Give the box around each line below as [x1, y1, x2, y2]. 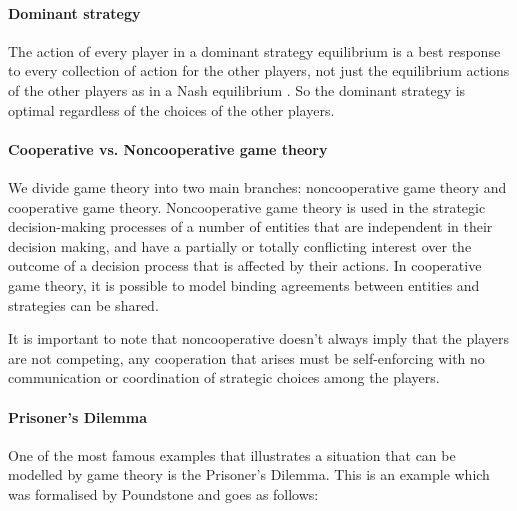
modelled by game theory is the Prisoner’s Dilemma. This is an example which [8, 464, 490, 485]
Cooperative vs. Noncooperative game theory [8, 138, 328, 159]
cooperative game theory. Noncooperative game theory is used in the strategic [8, 196, 486, 217]
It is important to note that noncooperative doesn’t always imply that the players [8, 328, 509, 349]
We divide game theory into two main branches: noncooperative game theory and [8, 176, 507, 197]
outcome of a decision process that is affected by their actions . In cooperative [8, 255, 482, 276]
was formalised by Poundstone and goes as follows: [8, 483, 319, 504]
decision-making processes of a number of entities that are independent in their [8, 216, 493, 237]
